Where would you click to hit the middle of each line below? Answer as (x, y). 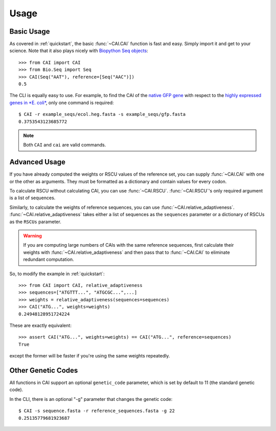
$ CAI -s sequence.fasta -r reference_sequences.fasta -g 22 (97, 411)
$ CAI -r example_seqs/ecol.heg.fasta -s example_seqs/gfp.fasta (102, 114)
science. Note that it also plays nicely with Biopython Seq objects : (79, 51)
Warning (32, 236)
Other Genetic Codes (44, 370)
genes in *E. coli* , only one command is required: (62, 103)
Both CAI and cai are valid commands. (65, 145)
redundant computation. (49, 259)
